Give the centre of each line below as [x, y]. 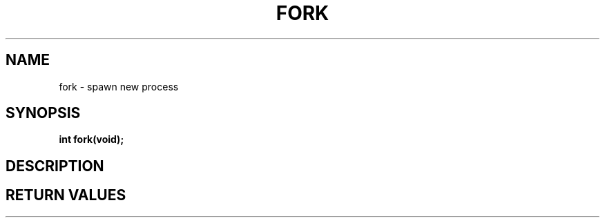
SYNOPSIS [43, 113]
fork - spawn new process [119, 86]
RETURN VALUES [66, 195]
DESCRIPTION [55, 166]
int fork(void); [92, 139]
